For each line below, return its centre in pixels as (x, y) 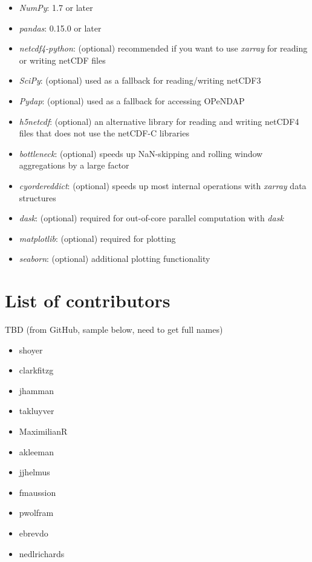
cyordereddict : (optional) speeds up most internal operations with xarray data (163, 185)
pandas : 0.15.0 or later (60, 28)
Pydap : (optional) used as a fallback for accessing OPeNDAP (132, 100)
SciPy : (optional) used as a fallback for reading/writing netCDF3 (140, 80)
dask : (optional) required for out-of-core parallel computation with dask (151, 218)
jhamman (36, 390)
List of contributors (88, 300)
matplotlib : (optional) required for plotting (97, 238)
